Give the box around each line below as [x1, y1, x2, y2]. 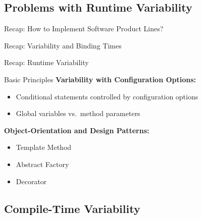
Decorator [16, 176, 47, 186]
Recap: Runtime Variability [4, 57, 89, 68]
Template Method [16, 142, 72, 152]
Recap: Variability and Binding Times [4, 40, 122, 50]
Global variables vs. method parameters [16, 108, 140, 119]
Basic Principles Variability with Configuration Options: [4, 74, 196, 84]
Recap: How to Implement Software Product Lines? [4, 23, 164, 34]
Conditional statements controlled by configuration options [16, 91, 198, 101]
